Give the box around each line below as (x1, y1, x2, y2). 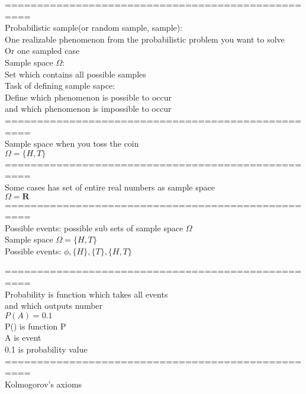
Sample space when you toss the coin (5, 137, 139, 150)
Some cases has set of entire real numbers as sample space (5, 180, 215, 193)
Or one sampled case (5, 44, 80, 57)
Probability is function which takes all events (5, 288, 168, 300)
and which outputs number (5, 299, 103, 312)
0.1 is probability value (5, 343, 88, 356)
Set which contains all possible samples (5, 67, 146, 80)
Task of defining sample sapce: (5, 79, 115, 92)
